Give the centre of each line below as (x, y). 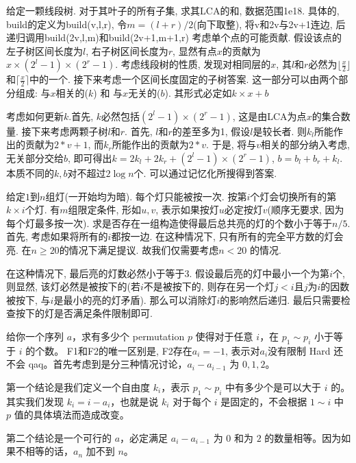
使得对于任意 (224, 336)
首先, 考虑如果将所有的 (57, 236)
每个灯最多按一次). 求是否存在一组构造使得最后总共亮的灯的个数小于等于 (169, 223)
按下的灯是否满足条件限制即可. (84, 313)
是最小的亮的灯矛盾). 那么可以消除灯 (135, 299)
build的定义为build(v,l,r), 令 (67, 24)
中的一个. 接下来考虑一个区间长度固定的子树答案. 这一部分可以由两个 (184, 79)
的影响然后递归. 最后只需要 (280, 299)
